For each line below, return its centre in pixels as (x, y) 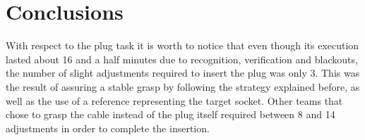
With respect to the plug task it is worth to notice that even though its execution (182, 45)
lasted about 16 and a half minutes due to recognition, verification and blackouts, (182, 59)
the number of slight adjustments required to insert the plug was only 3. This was (183, 73)
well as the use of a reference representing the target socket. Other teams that (174, 100)
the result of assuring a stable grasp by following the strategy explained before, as (183, 86)
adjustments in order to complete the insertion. (108, 128)
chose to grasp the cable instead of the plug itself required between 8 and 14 (170, 114)
